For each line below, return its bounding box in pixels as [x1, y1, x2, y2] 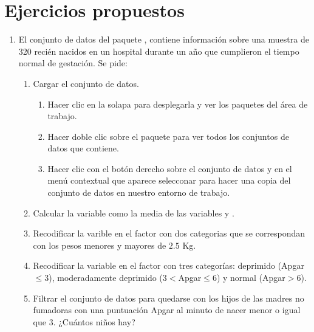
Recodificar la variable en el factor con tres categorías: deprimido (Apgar [33, 259, 304, 272]
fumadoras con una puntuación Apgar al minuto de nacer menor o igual [33, 303, 301, 316]
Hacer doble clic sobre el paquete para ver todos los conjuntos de [47, 130, 289, 142]
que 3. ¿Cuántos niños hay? [33, 315, 135, 328]
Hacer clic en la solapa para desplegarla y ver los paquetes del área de [47, 97, 308, 110]
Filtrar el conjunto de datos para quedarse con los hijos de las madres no [33, 291, 304, 304]
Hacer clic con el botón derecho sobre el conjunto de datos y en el [47, 162, 292, 175]
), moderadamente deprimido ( [49, 271, 163, 284]
